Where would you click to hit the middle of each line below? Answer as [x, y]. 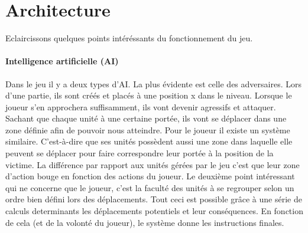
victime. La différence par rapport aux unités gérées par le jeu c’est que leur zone [153, 164]
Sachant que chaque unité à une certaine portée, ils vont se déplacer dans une [146, 118]
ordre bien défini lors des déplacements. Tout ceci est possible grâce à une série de [154, 199]
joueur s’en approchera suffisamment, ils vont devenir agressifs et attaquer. [141, 106]
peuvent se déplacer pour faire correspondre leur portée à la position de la [140, 153]
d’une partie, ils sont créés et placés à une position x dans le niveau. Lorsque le [149, 95]
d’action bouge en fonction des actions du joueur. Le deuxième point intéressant [150, 176]
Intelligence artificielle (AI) [62, 61]
